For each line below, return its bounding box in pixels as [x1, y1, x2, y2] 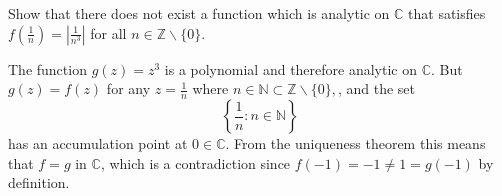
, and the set [337, 78, 416, 99]
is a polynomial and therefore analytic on [164, 58, 417, 79]
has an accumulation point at [8, 133, 188, 154]
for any [106, 78, 151, 99]
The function [8, 58, 87, 79]
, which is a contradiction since [100, 152, 291, 173]
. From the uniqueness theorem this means [225, 133, 486, 154]
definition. [8, 172, 70, 193]
